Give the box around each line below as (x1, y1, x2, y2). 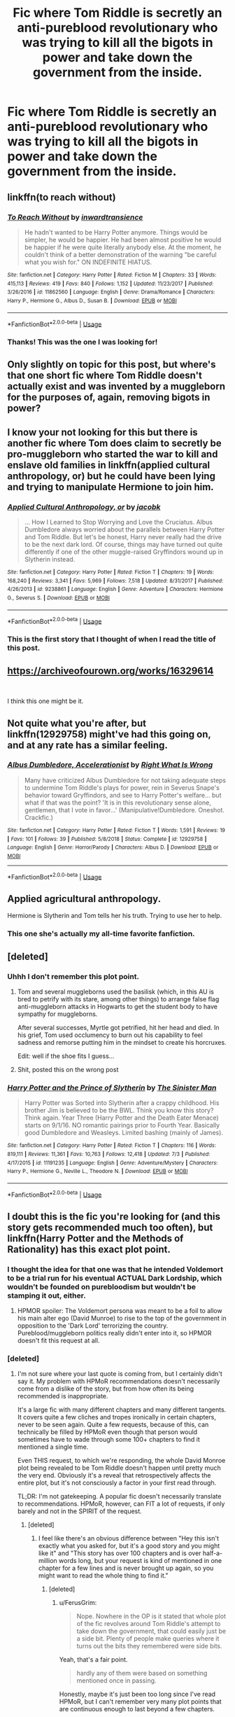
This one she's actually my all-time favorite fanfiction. (7, 929, 195, 939)
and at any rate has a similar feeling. (7, 739, 168, 751)
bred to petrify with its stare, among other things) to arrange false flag (17, 994, 220, 1003)
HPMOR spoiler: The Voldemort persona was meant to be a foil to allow (17, 1307, 222, 1315)
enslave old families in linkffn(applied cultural (7, 459, 211, 471)
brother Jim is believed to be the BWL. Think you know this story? (24, 1106, 214, 1115)
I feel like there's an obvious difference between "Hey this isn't (38, 1534, 219, 1543)
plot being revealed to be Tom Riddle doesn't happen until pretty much (17, 1464, 222, 1472)
